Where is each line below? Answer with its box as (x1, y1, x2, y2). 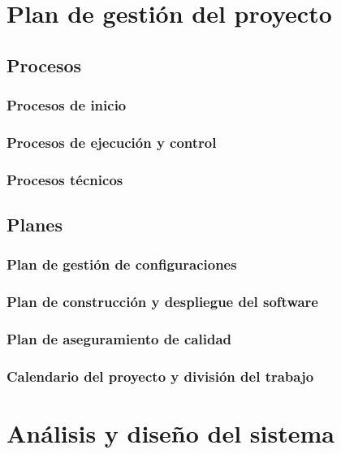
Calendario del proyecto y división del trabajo (6, 365, 314, 386)
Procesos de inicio (6, 95, 127, 115)
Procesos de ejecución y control (6, 132, 217, 152)
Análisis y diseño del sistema (6, 417, 335, 450)
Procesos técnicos (6, 169, 123, 189)
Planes (6, 212, 63, 237)
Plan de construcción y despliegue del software (6, 292, 318, 312)
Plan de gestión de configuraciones (6, 254, 237, 275)
